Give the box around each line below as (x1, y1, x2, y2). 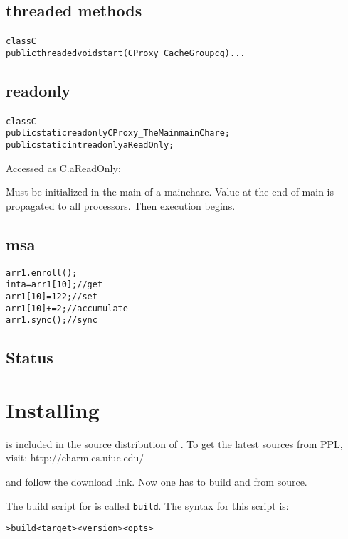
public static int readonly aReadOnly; (6, 140, 174, 151)
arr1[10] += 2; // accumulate (6, 303, 128, 314)
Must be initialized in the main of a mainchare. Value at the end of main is (6, 184, 334, 199)
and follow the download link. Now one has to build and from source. (6, 474, 307, 489)
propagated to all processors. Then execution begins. (6, 198, 236, 213)
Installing (6, 395, 100, 424)
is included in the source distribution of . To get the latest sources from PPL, (6, 436, 343, 451)
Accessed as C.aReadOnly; (6, 160, 121, 175)
